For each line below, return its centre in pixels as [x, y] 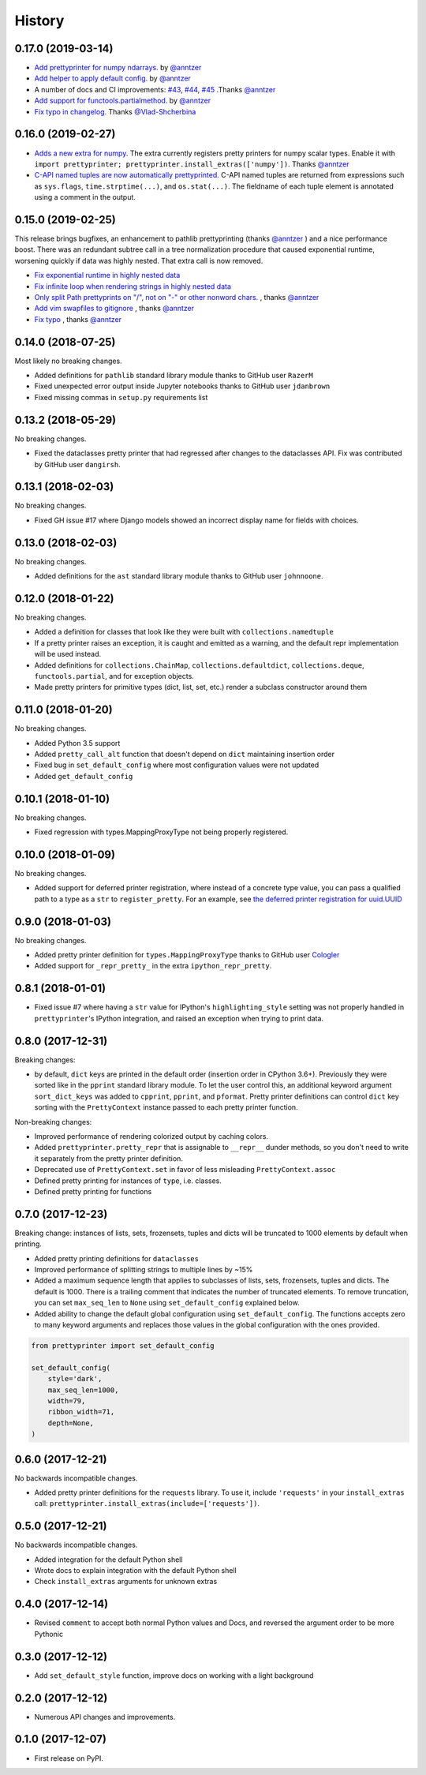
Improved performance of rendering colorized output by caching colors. [151, 1137]
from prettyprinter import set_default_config [123, 1346]
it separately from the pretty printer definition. [108, 1158]
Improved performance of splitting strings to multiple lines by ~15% [144, 1270]
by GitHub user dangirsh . [78, 464]
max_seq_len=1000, [83, 1390]
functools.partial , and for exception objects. [114, 676]
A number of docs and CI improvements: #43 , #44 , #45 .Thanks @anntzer [155, 89]
